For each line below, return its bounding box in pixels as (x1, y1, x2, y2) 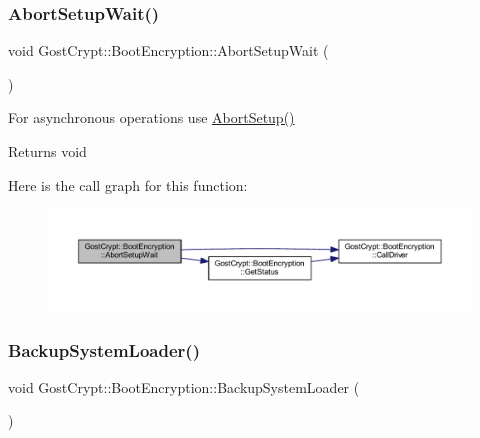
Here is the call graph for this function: (8, 174, 248, 195)
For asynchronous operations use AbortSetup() (8, 107, 295, 128)
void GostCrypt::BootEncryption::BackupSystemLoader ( (8, 376, 360, 397)
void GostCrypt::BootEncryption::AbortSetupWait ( (8, 40, 329, 61)
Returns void (8, 141, 87, 161)
